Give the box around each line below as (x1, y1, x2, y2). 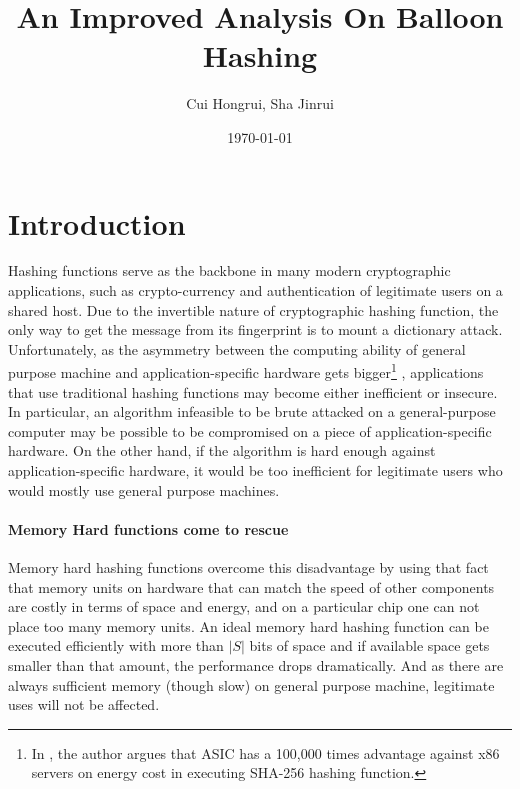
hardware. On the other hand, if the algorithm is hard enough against (8, 440, 436, 461)
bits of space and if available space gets (249, 635, 490, 656)
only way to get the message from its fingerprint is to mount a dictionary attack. (8, 319, 503, 340)
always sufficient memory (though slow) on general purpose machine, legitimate (8, 674, 495, 695)
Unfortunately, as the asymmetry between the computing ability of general (8, 338, 466, 359)
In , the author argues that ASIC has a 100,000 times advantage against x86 (31, 742, 500, 763)
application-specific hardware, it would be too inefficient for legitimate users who (8, 460, 503, 481)
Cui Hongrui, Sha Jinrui (186, 93, 334, 114)
